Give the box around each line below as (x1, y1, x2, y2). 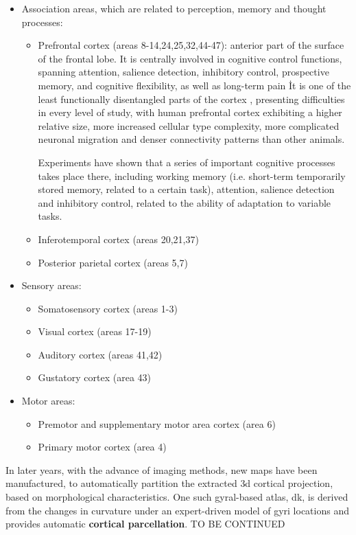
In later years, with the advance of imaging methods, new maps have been (5, 462, 318, 477)
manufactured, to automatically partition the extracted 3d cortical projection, (5, 476, 333, 490)
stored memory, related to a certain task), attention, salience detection (38, 182, 335, 196)
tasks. (38, 209, 62, 223)
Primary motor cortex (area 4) (38, 440, 167, 454)
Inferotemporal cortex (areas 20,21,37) (38, 231, 199, 246)
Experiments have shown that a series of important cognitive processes (38, 155, 335, 169)
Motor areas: (21, 394, 75, 408)
